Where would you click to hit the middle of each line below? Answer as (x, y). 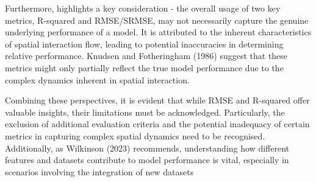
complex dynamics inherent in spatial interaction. (97, 79)
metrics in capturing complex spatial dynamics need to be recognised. (135, 135)
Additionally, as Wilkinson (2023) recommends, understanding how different (147, 148)
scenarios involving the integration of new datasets (99, 171)
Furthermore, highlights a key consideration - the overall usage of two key (143, 8)
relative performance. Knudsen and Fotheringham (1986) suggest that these (146, 56)
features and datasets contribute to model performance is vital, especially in (147, 160)
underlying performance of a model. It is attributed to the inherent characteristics (158, 32)
